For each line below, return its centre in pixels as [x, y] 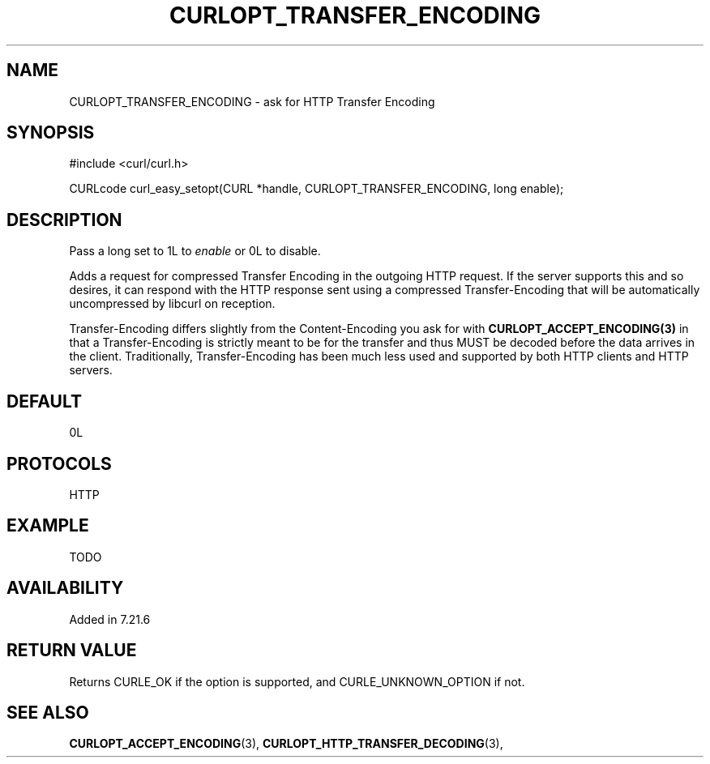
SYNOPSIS [51, 133]
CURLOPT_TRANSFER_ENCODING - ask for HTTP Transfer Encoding [252, 101]
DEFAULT [44, 401]
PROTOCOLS [59, 463]
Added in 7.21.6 [110, 619]
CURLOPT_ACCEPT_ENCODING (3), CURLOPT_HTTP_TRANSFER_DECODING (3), [286, 744]
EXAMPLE [48, 526]
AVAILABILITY [65, 588]
